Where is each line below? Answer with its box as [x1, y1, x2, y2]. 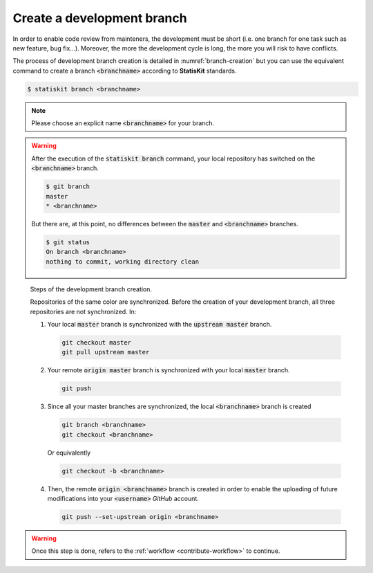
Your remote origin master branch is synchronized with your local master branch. [47, 366, 290, 374]
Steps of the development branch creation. [30, 284, 152, 293]
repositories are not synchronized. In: [30, 307, 137, 316]
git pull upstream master [61, 348, 150, 356]
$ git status [46, 238, 90, 246]
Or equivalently [47, 448, 91, 457]
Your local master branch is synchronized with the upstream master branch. [47, 320, 272, 328]
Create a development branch [12, 10, 187, 26]
